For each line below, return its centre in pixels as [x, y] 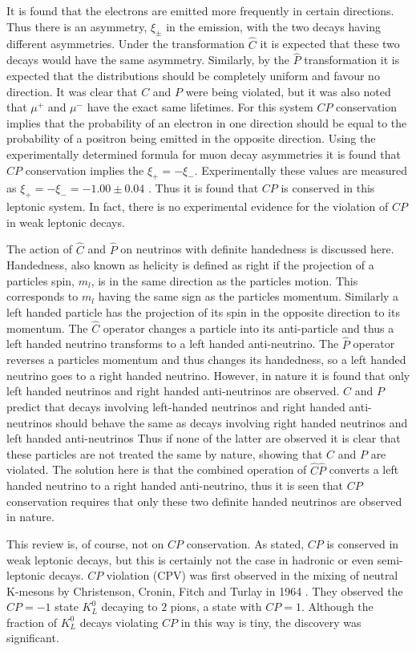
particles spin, [40, 280]
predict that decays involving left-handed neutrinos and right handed [176, 406]
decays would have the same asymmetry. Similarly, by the [148, 60]
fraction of [32, 622]
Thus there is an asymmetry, [77, 26]
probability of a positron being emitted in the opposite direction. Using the [191, 138]
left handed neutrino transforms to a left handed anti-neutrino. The [173, 344]
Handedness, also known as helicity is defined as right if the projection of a [190, 265]
